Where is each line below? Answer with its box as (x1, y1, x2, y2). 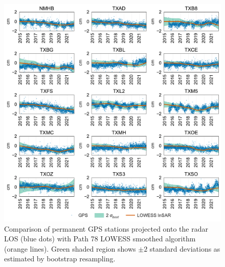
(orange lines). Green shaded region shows (4, 243, 136, 254)
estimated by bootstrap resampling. (4, 253, 116, 264)
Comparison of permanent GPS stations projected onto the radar (4, 223, 208, 234)
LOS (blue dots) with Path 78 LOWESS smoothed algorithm (4, 233, 196, 244)
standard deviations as (149, 243, 220, 254)
